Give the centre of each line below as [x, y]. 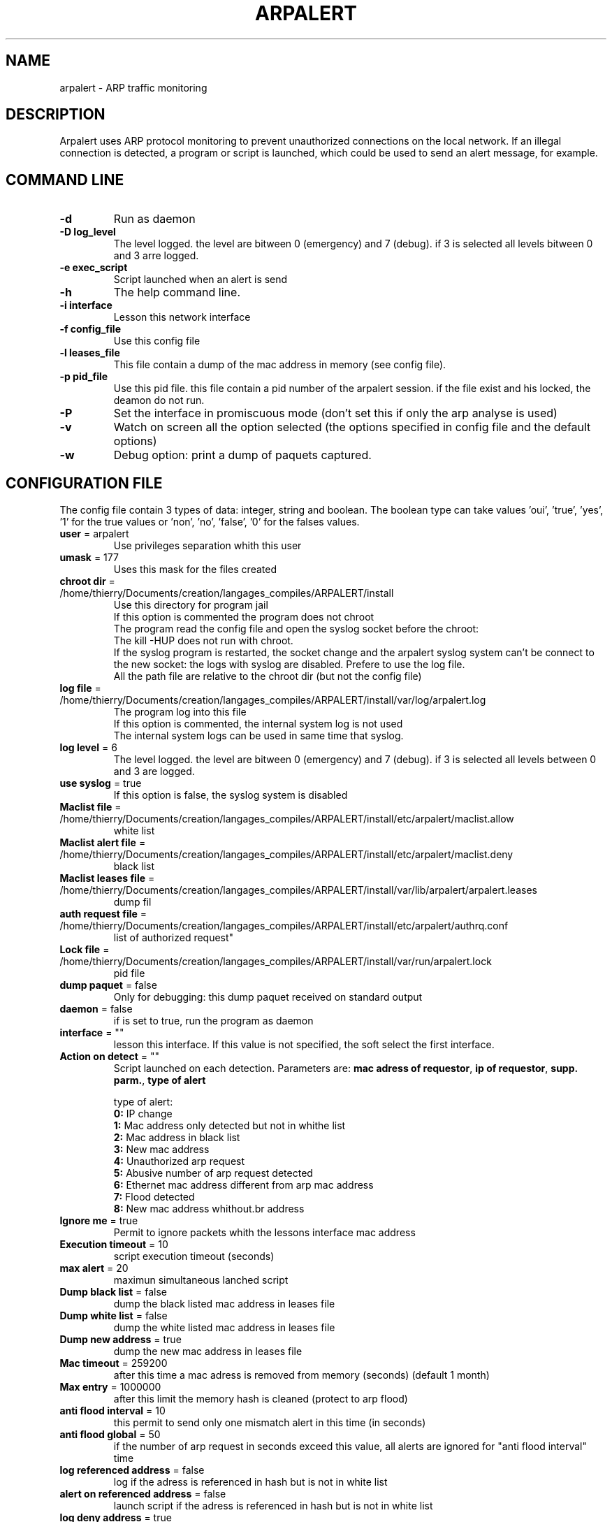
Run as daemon [154, 219]
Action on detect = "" [109, 1057]
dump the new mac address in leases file [208, 1351]
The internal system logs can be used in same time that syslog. [258, 736]
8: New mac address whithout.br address [209, 1209]
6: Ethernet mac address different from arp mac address [243, 1185]
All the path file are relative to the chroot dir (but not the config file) [268, 676]
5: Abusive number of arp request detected [213, 1173]
